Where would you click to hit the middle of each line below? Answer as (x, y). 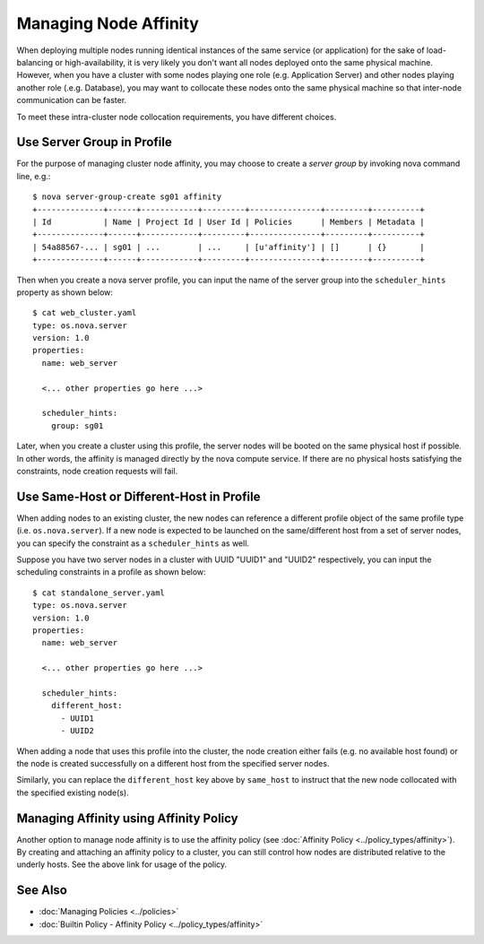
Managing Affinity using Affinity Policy (127, 818)
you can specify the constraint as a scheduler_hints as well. (133, 543)
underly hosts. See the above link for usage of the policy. (122, 864)
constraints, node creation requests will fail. (97, 471)
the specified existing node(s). (73, 792)
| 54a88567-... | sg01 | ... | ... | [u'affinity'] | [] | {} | (229, 247)
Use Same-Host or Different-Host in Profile (138, 496)
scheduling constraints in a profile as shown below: (111, 572)
